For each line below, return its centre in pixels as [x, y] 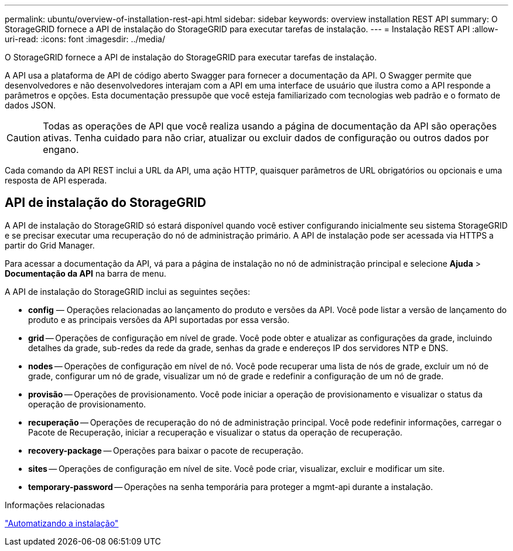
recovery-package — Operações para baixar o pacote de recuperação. [166, 450]
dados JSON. [30, 105]
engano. [61, 149]
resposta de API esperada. [56, 180]
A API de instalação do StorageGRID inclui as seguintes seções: [127, 291]
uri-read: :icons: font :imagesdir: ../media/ [85, 39]
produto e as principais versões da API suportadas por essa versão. [159, 319]
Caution [24, 138]
